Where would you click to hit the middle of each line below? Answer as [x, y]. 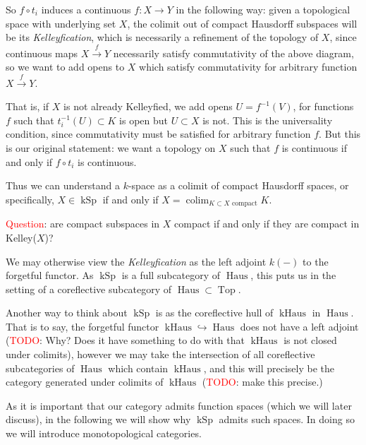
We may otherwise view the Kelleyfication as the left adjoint [136, 261]
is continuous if [315, 148]
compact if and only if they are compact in [267, 224]
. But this [340, 134]
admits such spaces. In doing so [287, 419]
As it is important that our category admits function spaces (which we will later [179, 405]
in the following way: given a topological [263, 9]
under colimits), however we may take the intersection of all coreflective [160, 354]
